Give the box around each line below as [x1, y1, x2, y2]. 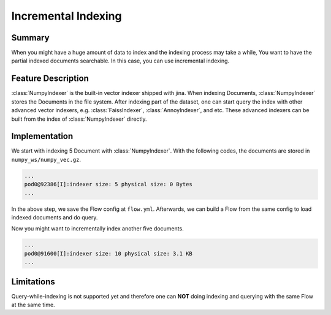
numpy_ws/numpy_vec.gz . [11, 156, 82, 163]
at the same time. [11, 301, 55, 309]
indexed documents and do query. [11, 213, 98, 221]
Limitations [11, 276, 55, 287]
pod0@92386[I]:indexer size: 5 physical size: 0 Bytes [24, 181, 192, 188]
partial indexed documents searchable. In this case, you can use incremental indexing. [11, 57, 230, 64]
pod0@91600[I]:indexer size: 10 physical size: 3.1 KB [24, 250, 192, 257]
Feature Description [11, 74, 89, 84]
